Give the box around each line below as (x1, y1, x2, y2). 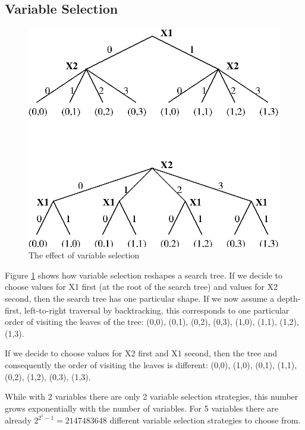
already (5, 414, 32, 426)
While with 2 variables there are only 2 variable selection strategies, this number (5, 390, 298, 403)
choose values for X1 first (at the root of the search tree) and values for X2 (5, 280, 278, 293)
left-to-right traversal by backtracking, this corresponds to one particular (24, 303, 290, 316)
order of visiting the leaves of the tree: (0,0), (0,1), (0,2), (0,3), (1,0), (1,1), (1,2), (5, 315, 299, 328)
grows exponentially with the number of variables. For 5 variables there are (5, 401, 278, 414)
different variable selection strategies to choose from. (109, 414, 301, 426)
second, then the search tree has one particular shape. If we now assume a (5, 292, 275, 305)
